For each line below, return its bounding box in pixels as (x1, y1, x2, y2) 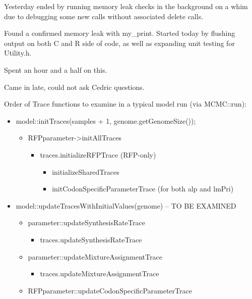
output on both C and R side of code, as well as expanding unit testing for (4, 37, 235, 48)
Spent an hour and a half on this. (4, 64, 107, 75)
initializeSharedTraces (52, 166, 119, 177)
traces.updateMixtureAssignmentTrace (40, 268, 159, 279)
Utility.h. (4, 47, 32, 58)
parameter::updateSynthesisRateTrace (28, 217, 145, 228)
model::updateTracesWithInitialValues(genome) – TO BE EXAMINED (16, 200, 236, 211)
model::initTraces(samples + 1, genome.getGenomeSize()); (16, 115, 196, 126)
